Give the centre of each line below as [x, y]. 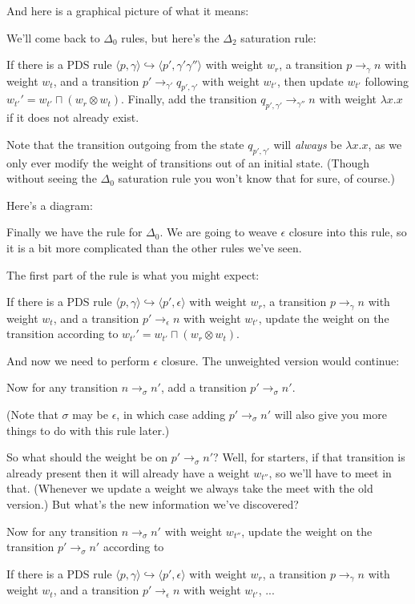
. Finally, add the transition [189, 99]
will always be [308, 144]
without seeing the [52, 178]
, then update [310, 81]
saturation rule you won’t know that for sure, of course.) [256, 178]
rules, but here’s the [170, 37]
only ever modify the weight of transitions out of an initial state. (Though [188, 162]
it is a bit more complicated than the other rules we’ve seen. [154, 248]
